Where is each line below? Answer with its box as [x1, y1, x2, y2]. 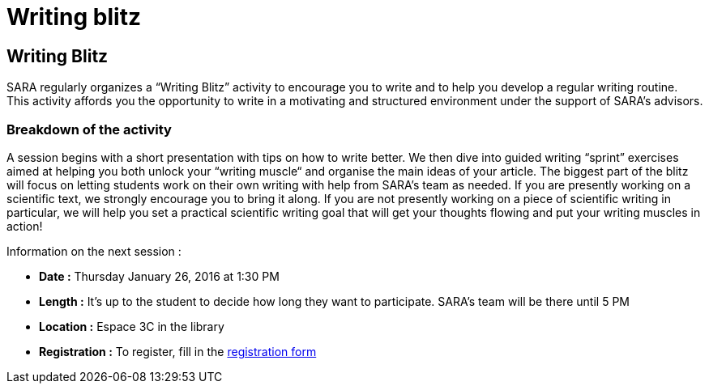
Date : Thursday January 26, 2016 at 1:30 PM [39, 269, 280, 283]
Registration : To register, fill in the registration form [39, 344, 317, 358]
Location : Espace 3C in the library [39, 319, 224, 333]
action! [6, 218, 43, 233]
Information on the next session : [6, 244, 182, 258]
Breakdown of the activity [6, 121, 172, 138]
